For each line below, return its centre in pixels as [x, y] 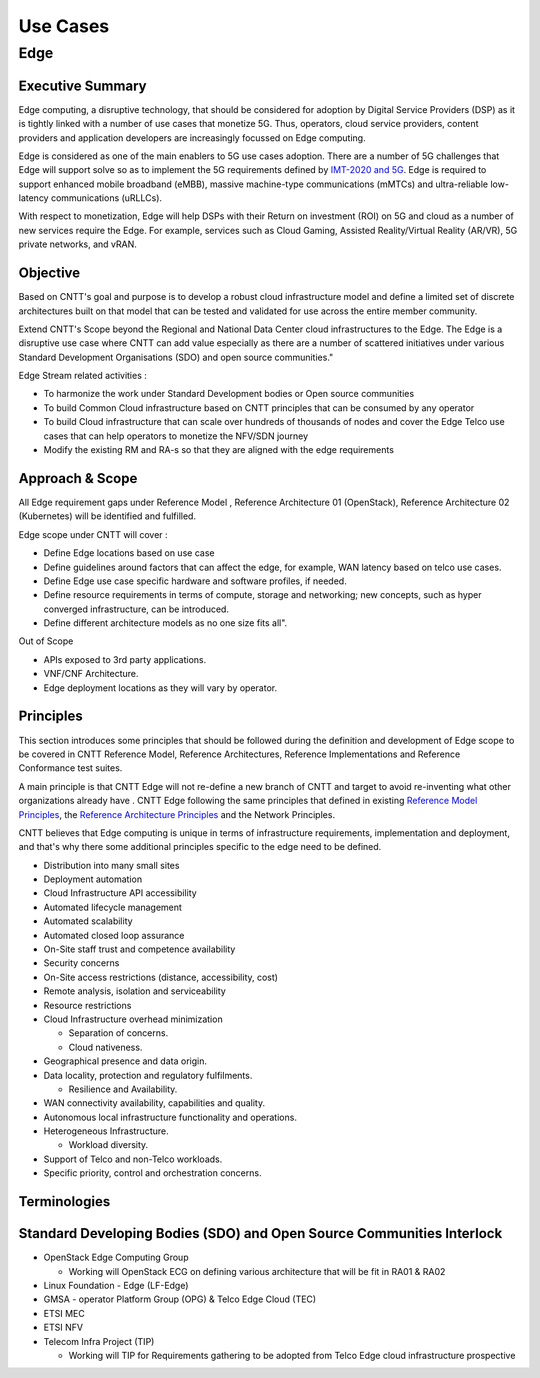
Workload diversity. [108, 1145]
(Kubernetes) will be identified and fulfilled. [107, 516]
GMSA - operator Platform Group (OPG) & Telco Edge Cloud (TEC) [180, 1299]
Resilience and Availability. [123, 1089]
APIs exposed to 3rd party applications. [125, 659]
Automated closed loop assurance [114, 935]
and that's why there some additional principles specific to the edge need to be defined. [200, 847]
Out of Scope [46, 641]
